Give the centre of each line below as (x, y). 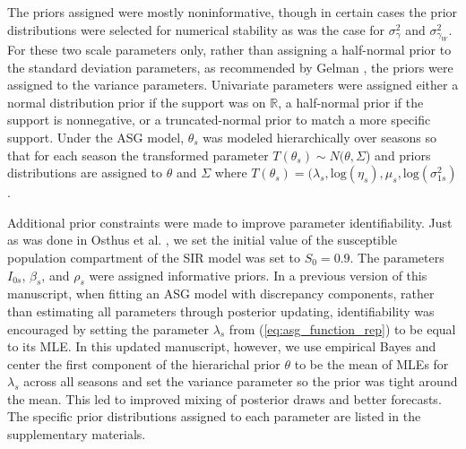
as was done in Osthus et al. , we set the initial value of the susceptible (202, 240)
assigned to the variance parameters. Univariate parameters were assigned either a (233, 85)
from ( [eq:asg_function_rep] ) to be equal (342, 328)
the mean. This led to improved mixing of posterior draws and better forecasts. (224, 398)
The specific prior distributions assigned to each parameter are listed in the (214, 416)
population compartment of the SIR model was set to (154, 257)
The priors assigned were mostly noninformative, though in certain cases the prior (233, 12)
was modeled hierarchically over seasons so (319, 137)
